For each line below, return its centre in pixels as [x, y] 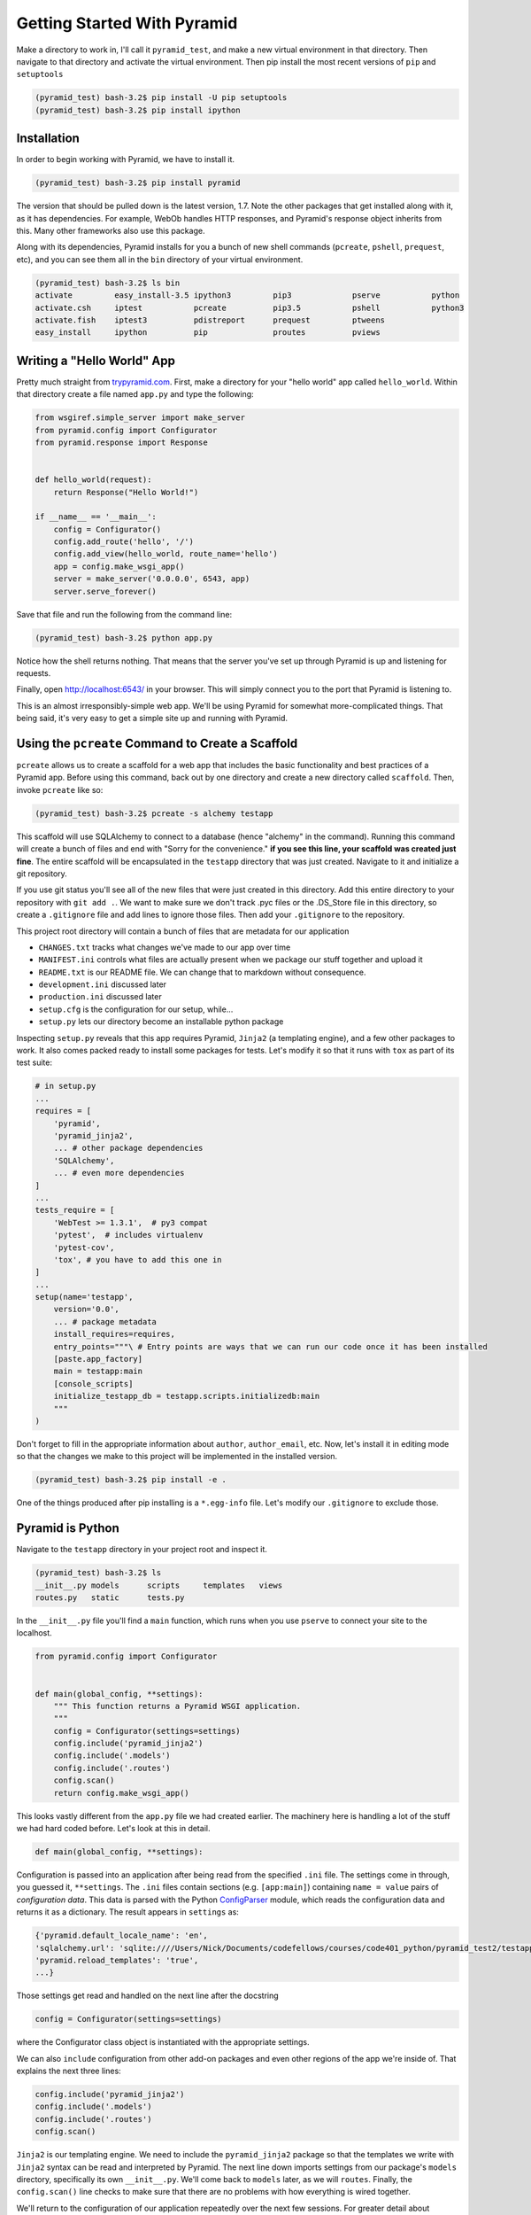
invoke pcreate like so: [60, 789]
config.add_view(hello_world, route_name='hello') [165, 554]
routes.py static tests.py [110, 1597]
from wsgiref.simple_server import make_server [140, 418]
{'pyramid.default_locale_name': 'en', [121, 1935]
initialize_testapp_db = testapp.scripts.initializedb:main [187, 1396]
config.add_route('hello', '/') [124, 542]
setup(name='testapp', [84, 1297]
